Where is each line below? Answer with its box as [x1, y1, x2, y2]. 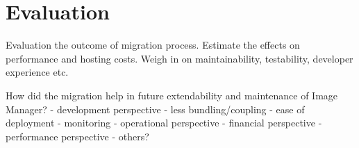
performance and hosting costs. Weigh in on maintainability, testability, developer [6, 51, 353, 65]
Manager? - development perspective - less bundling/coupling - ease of [6, 101, 305, 116]
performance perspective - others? [6, 129, 149, 143]
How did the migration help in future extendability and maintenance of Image [6, 88, 338, 102]
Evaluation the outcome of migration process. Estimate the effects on [6, 38, 300, 52]
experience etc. [6, 65, 69, 79]
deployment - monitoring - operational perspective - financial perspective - [6, 115, 322, 130]
